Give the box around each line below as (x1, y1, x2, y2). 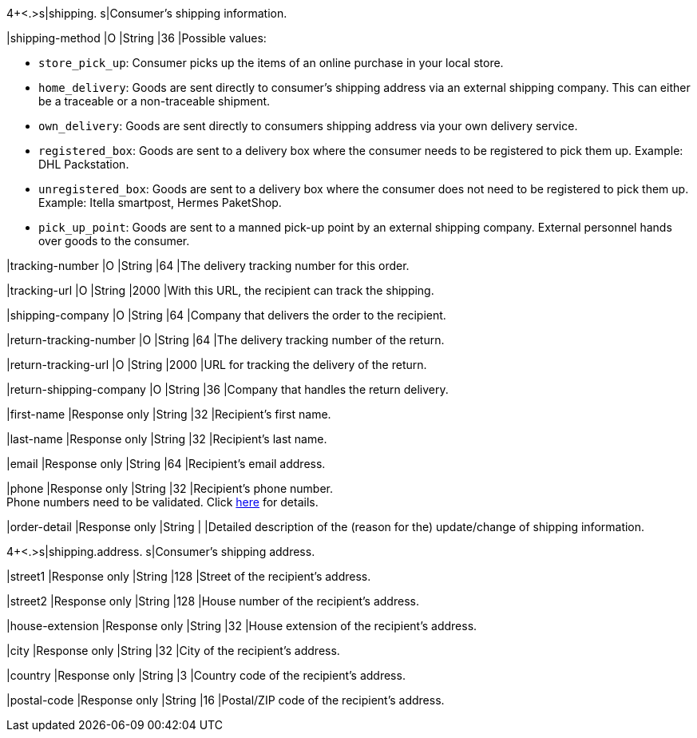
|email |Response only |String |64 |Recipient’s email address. (6, 457, 326, 470)
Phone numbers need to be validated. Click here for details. (6, 495, 319, 509)
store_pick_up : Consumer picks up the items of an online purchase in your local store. (38, 56, 504, 69)
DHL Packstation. (38, 157, 129, 171)
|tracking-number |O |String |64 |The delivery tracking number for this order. (6, 259, 410, 272)
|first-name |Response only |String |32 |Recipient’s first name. (6, 407, 331, 421)
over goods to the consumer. (38, 234, 190, 248)
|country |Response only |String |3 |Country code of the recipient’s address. (6, 669, 406, 682)
